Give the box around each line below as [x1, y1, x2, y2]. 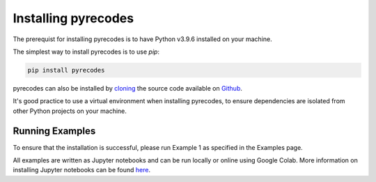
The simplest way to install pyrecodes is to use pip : [13, 47, 160, 56]
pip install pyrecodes [27, 66, 105, 74]
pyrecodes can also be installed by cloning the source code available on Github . [13, 84, 243, 92]
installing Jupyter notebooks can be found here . [13, 166, 151, 174]
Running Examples [13, 125, 96, 137]
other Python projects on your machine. [13, 107, 127, 115]
